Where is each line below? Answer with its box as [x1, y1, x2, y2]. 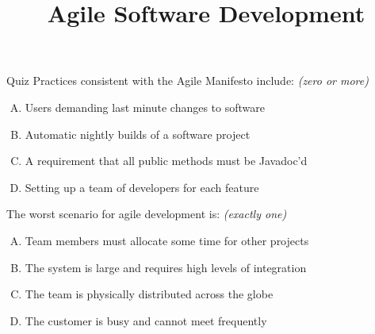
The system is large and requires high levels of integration [25, 259, 307, 275]
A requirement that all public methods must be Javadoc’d [25, 152, 308, 169]
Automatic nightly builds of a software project [25, 125, 251, 142]
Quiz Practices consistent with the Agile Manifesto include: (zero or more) [6, 72, 369, 89]
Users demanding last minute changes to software [25, 98, 265, 115]
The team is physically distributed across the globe [25, 286, 274, 302]
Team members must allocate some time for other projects [25, 232, 309, 248]
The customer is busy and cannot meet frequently [25, 312, 267, 328]
